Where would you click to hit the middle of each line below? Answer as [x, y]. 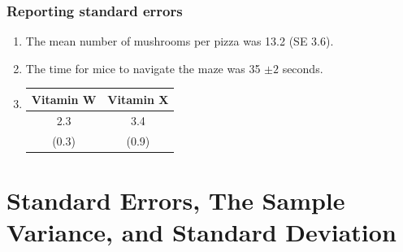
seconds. [303, 68]
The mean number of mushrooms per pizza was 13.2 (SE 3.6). [180, 41]
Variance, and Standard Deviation [201, 232]
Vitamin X [138, 99]
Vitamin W [64, 99]
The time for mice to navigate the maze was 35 [143, 68]
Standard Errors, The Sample [176, 200]
